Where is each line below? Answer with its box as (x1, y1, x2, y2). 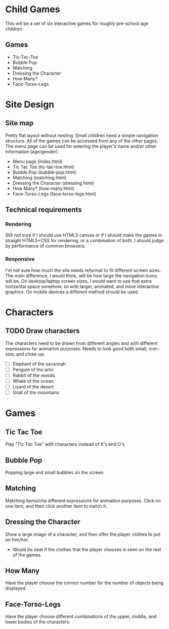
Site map (5, 119, 34, 127)
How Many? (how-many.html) (12, 185, 74, 191)
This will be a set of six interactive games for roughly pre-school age (5, 20, 149, 26)
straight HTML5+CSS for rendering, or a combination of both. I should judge (5, 238, 164, 244)
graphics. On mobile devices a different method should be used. (5, 288, 139, 295)
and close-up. (16, 351, 46, 357)
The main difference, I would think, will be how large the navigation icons (5, 273, 157, 279)
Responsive (5, 255, 35, 262)
